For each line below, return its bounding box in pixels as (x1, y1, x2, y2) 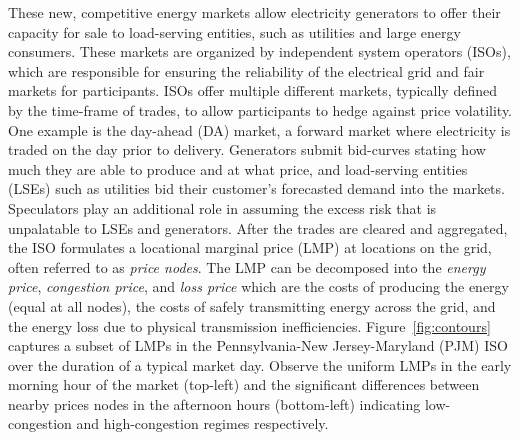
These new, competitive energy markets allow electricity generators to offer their (8, 2, 501, 22)
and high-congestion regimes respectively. (76, 413, 329, 434)
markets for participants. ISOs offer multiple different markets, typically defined (8, 80, 497, 101)
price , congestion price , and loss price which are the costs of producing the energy (8, 276, 509, 297)
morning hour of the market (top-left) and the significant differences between (8, 374, 480, 395)
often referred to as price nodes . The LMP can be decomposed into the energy (8, 256, 486, 277)
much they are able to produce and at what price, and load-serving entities (8, 158, 468, 179)
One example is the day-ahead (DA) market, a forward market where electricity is (8, 119, 511, 140)
